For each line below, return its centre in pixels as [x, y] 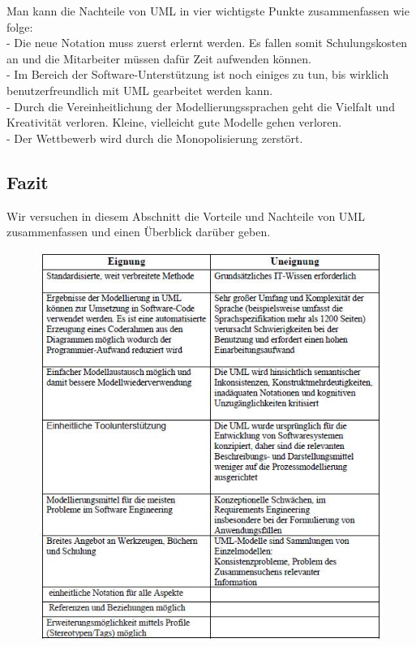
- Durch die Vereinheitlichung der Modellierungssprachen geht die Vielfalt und [201, 106]
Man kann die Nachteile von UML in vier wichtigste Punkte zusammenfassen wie [208, 11]
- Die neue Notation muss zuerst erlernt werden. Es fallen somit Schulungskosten [207, 43]
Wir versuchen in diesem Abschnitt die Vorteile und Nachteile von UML [186, 216]
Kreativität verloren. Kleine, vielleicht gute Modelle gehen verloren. [174, 122]
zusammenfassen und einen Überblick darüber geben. [139, 232]
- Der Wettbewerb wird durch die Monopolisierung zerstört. [155, 138]
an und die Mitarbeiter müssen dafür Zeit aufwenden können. [159, 58]
